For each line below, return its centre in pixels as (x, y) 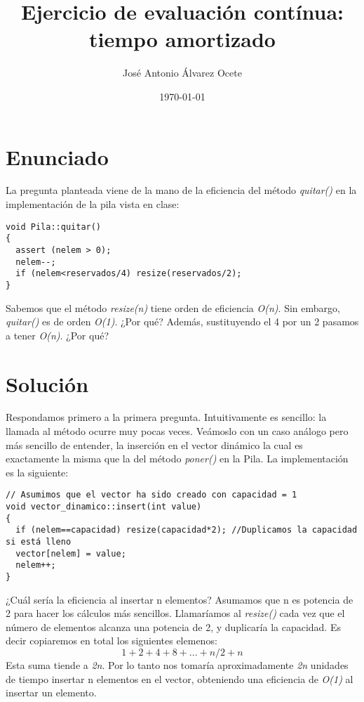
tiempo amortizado (182, 39)
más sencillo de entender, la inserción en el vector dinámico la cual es (154, 444)
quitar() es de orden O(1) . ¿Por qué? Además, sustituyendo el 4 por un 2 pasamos (182, 321)
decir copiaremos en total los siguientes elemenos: (112, 641)
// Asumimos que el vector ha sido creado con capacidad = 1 (151, 495)
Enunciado (57, 156)
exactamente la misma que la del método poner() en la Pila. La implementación (177, 459)
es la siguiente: (37, 472)
